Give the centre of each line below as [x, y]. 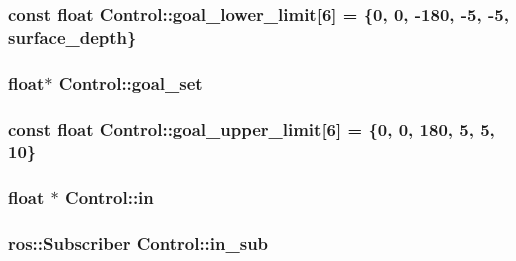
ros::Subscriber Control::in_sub [138, 243]
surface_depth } [72, 36]
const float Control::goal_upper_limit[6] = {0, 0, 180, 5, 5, [251, 128]
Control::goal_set [130, 82]
